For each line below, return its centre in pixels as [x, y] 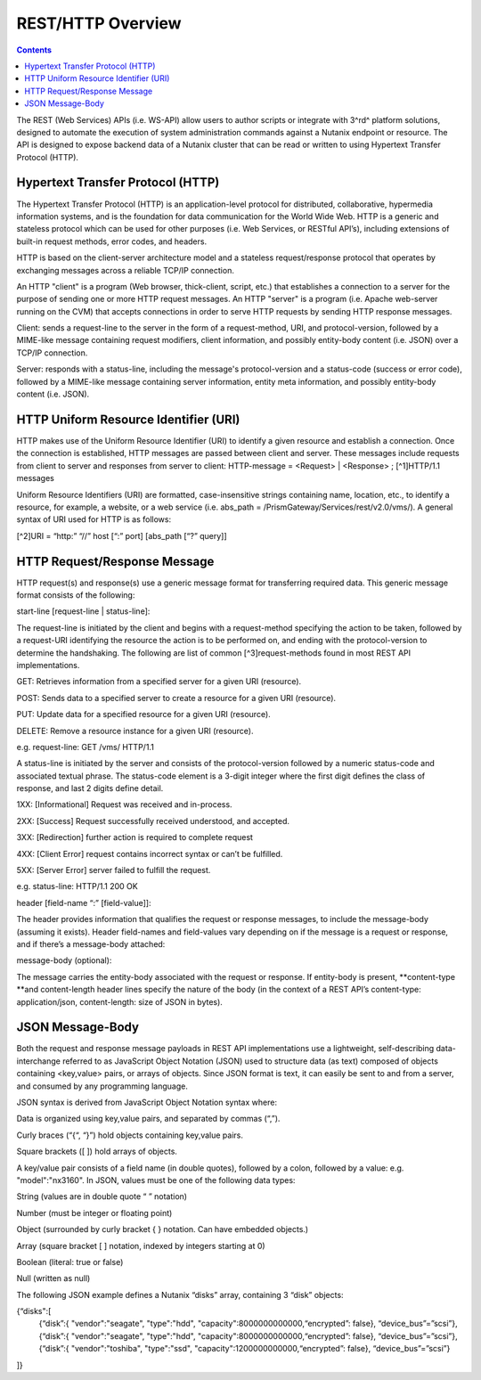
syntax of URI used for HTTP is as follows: [94, 519]
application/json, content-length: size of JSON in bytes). [119, 1001]
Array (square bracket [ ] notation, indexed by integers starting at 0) [141, 1245]
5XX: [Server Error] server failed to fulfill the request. [114, 870]
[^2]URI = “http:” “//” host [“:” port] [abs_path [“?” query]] [122, 535]
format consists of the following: [76, 595]
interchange [39, 1061]
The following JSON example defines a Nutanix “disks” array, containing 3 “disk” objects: [180, 1294]
